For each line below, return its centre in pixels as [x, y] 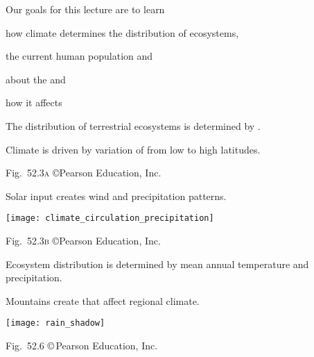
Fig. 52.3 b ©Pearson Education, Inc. [83, 240]
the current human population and [79, 56]
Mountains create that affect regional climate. [103, 300]
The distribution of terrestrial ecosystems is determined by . [133, 125]
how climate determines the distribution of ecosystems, [122, 32]
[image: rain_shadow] [55, 323]
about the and [36, 79]
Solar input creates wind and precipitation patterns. [116, 196]
